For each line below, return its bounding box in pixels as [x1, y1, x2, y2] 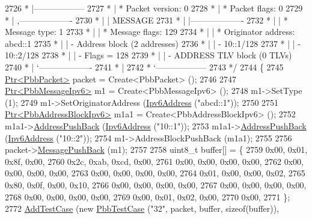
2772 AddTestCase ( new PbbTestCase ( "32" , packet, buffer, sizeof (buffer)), [5, 202, 280, 215]
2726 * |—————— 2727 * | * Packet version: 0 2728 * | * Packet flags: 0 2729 [5, 2, 303, 14]
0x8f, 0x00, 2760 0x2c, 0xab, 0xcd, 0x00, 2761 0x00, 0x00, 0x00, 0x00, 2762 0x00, [5, 155, 304, 167]
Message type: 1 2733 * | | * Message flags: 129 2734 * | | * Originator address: [5, 25, 295, 38]
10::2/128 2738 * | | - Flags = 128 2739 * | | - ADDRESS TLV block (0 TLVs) [5, 49, 292, 61]
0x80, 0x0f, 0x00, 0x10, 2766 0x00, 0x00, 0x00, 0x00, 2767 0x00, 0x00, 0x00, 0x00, [5, 178, 307, 191]
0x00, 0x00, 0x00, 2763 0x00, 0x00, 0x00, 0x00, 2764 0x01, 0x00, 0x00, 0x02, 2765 [5, 167, 305, 179]
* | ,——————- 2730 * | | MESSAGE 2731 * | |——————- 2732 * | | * [5, 13, 288, 26]
